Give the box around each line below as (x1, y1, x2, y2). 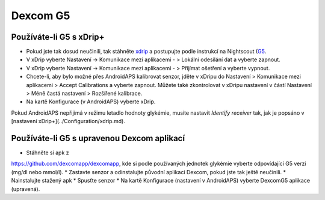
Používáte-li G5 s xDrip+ (11, 32, 105, 42)
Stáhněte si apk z (26, 149, 69, 156)
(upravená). (11, 185, 40, 192)
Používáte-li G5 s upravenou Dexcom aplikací (11, 133, 185, 144)
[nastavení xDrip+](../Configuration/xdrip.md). (11, 118, 126, 125)
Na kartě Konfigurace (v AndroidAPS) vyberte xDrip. (26, 98, 156, 105)
